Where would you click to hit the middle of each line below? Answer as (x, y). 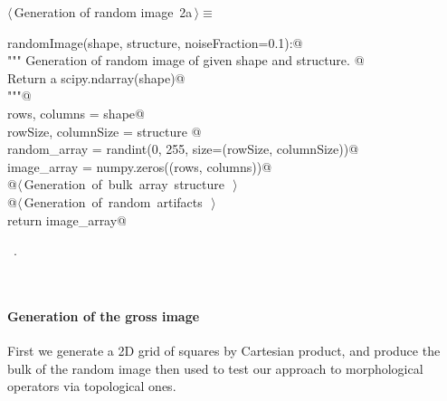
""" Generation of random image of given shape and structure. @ (186, 60)
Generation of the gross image (104, 315)
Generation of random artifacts (113, 201)
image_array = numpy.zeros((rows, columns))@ (140, 166)
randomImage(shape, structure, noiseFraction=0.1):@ (155, 42)
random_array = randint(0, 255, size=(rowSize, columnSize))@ (183, 149)
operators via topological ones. (92, 386)
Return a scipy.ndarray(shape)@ (96, 77)
